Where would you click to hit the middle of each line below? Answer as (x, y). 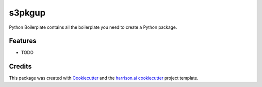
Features (23, 41)
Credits (20, 66)
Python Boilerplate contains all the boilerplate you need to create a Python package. (93, 27)
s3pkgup (27, 13)
